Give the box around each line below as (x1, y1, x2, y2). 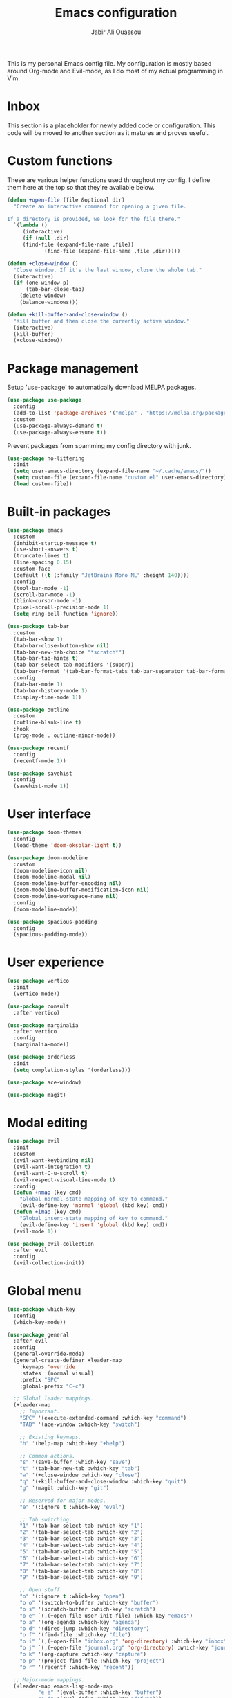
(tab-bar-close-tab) (25, 286, 85, 293)
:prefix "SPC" (19, 1376, 60, 1383)
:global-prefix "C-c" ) (19, 1383, 85, 1390)
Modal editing (7, 1115, 88, 1130)
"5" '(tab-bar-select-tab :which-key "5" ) (19, 1548, 144, 1555)
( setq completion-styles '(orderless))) (13, 1066, 131, 1073)
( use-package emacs (7, 526, 64, 534)
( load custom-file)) (13, 481, 72, 488)
